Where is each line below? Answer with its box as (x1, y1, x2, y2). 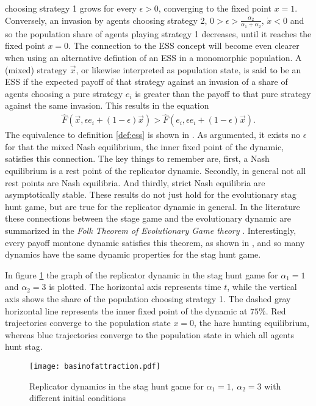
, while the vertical (227, 280, 297, 293)
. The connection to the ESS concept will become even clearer (68, 39, 300, 52)
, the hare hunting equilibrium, (194, 316, 309, 329)
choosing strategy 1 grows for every (5, 2, 137, 14)
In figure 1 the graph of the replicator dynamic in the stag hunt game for (5, 268, 278, 281)
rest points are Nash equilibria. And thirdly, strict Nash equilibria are (5, 176, 265, 189)
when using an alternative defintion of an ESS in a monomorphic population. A (5, 51, 302, 64)
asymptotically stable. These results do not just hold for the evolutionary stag (5, 188, 296, 201)
